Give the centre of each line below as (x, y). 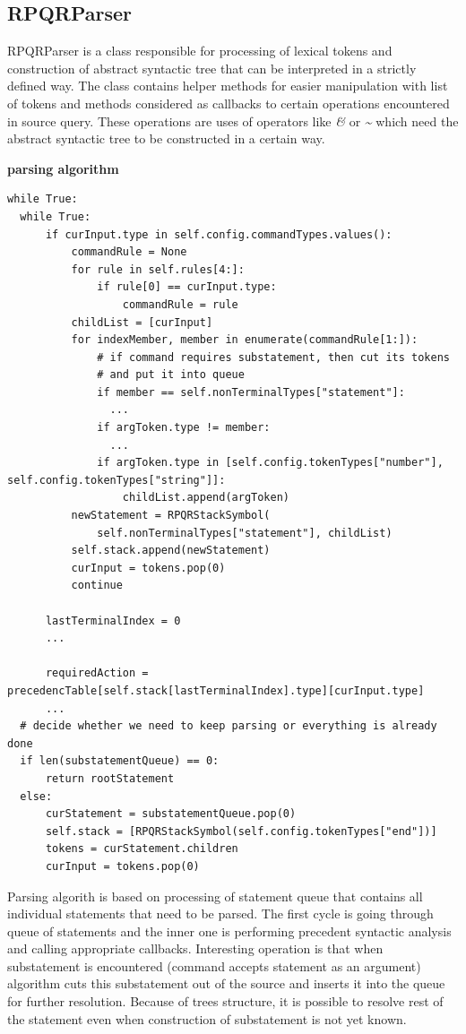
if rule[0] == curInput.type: (187, 287)
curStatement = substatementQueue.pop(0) (171, 814)
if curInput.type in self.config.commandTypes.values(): (219, 234)
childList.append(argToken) (206, 498)
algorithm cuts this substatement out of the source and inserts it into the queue (226, 983)
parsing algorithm (63, 168)
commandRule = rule (180, 304)
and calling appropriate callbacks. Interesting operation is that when (195, 948)
